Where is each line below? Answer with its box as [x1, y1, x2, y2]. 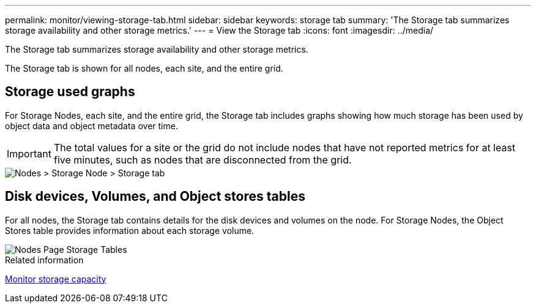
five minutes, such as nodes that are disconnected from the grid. [53, 153, 352, 166]
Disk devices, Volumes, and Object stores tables [5, 189, 305, 205]
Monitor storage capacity [5, 273, 106, 284]
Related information [5, 254, 84, 265]
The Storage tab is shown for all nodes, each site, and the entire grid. [5, 63, 283, 73]
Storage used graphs [5, 84, 135, 100]
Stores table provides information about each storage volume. [5, 225, 255, 236]
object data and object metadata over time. [5, 120, 178, 131]
